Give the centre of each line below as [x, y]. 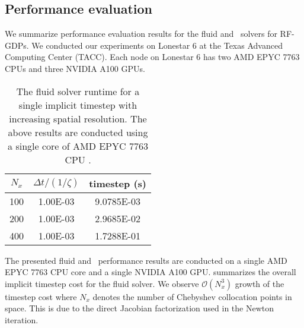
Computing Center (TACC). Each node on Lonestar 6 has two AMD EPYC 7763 [152, 57]
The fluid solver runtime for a [78, 91]
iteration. [22, 319]
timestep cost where [41, 296]
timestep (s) [118, 183]
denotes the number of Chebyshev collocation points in [192, 296]
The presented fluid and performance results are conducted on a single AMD [146, 260]
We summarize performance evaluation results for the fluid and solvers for [141, 34]
